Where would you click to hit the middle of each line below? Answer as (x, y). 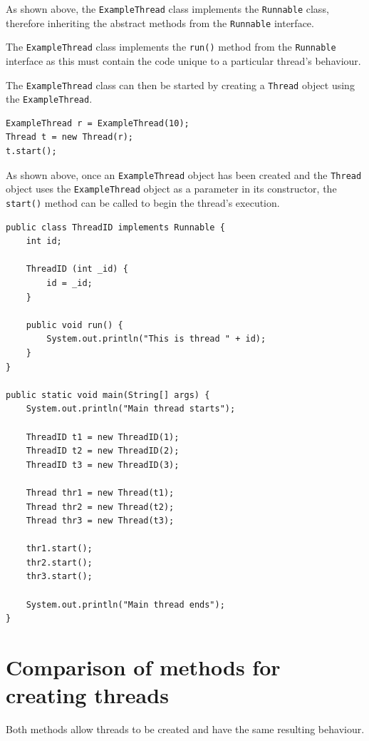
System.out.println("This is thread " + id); (156, 339)
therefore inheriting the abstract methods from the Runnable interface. (160, 22)
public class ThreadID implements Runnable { (115, 227)
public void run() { (74, 325)
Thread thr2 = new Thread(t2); (100, 507)
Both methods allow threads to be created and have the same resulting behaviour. (185, 729)
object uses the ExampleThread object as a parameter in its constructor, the (171, 189)
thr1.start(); (59, 549)
